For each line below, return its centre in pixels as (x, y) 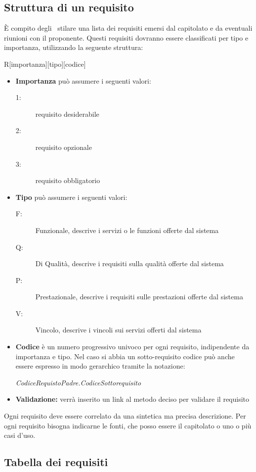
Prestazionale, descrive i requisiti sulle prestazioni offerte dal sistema (139, 297)
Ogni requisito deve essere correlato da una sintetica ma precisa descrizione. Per (125, 416)
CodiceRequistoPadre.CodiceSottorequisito (78, 382)
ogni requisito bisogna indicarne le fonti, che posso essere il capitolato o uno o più (128, 425)
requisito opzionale (64, 147)
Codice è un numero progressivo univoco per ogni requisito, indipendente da (132, 347)
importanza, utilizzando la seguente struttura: (74, 47)
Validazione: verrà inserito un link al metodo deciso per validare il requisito (132, 399)
